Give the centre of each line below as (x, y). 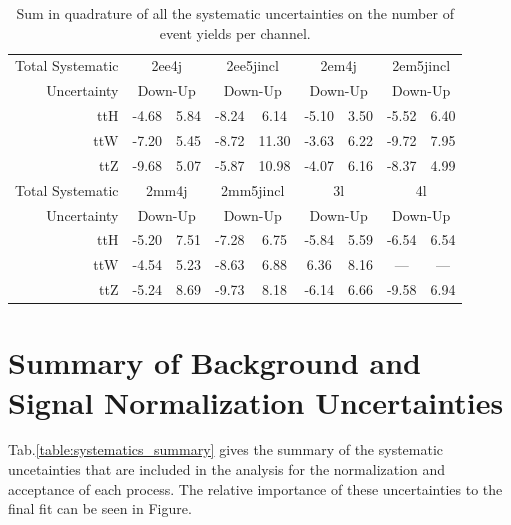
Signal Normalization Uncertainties (256, 401)
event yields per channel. (235, 32)
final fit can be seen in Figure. (100, 508)
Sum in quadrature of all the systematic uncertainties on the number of (235, 13)
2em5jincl (421, 65)
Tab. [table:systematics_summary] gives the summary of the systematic (226, 449)
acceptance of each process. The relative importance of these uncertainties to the (255, 488)
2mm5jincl (253, 189)
